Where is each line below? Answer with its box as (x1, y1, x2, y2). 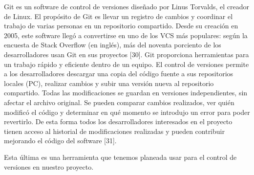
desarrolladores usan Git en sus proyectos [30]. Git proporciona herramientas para (4, 49, 249, 59)
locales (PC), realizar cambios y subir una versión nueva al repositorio (4, 78, 214, 88)
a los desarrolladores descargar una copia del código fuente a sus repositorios (4, 68, 233, 79)
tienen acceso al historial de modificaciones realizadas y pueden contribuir (4, 126, 225, 136)
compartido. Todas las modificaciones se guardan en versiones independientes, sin (4, 87, 248, 98)
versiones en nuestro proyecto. (4, 161, 94, 172)
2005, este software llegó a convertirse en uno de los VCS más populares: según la (4, 30, 248, 40)
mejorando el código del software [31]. (4, 135, 117, 146)
